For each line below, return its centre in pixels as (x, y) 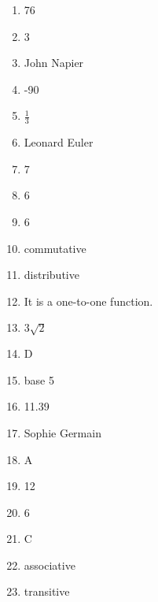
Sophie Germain (62, 432)
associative (50, 565)
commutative (55, 248)
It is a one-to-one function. (88, 301)
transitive (47, 591)
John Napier (54, 63)
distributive (51, 275)
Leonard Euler (59, 142)
